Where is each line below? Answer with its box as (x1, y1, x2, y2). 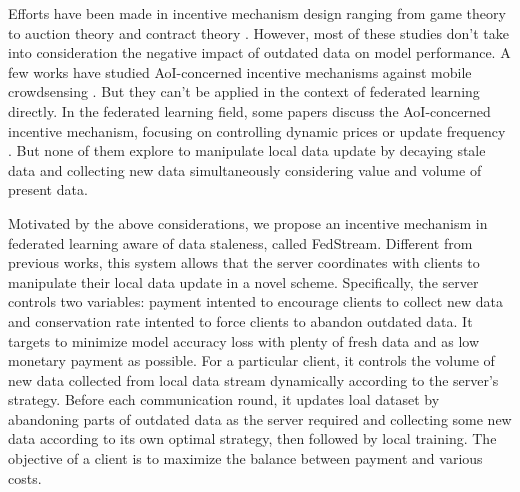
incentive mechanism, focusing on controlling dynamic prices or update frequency (8, 120, 506, 141)
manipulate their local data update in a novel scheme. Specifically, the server (8, 271, 479, 292)
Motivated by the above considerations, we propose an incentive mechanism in (8, 212, 488, 233)
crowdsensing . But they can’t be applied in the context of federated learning (8, 81, 480, 102)
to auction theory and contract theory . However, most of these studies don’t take (8, 22, 509, 43)
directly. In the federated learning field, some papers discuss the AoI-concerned (8, 100, 491, 121)
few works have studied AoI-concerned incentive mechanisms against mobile (8, 61, 472, 82)
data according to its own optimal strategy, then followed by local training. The (8, 428, 497, 449)
